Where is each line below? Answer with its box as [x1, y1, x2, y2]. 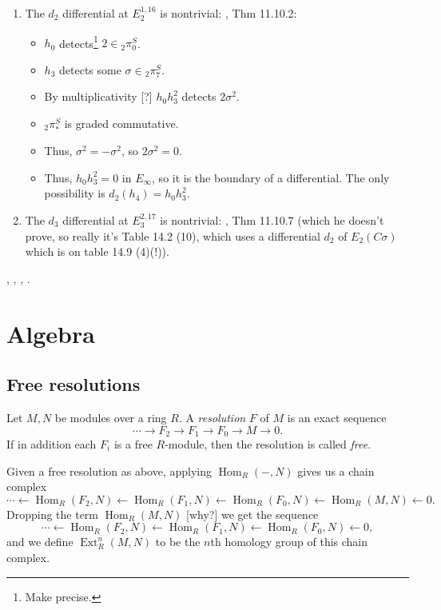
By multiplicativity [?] [44, 88, 153, 105]
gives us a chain [297, 462, 375, 479]
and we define [6, 533, 73, 550]
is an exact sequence [287, 409, 387, 425]
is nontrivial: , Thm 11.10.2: [160, 5, 297, 21]
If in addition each [6, 435, 97, 452]
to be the [155, 533, 201, 550]
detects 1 [59, 32, 98, 51]
